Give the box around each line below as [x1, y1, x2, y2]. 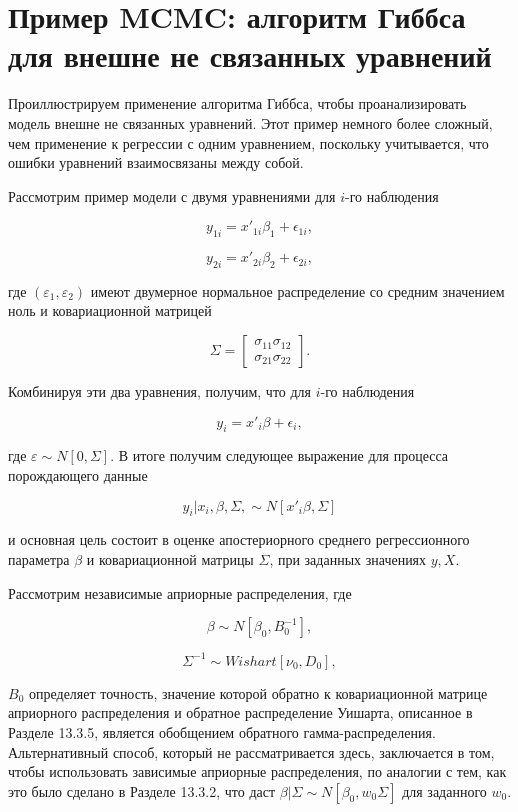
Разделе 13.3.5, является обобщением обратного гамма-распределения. [8, 721, 436, 742]
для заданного [402, 780, 487, 801]
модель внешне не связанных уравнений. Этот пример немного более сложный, [8, 112, 493, 133]
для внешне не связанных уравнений [8, 35, 492, 76]
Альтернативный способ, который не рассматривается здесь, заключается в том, [8, 741, 495, 762]
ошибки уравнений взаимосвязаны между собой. [8, 152, 304, 173]
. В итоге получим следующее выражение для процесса [110, 445, 449, 466]
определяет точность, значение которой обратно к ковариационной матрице [28, 682, 488, 703]
